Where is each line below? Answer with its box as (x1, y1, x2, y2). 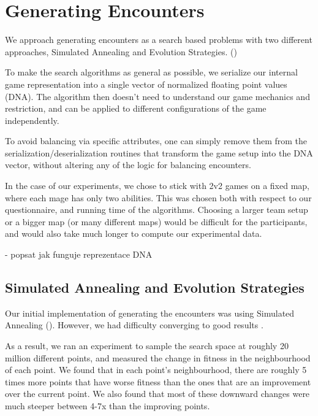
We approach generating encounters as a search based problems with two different (5, 33, 312, 46)
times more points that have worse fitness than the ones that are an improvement (5, 375, 311, 388)
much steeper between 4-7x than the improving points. (5, 399, 210, 412)
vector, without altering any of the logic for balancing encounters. (5, 158, 251, 171)
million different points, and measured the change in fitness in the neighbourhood (5, 351, 311, 364)
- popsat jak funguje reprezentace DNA (5, 248, 153, 261)
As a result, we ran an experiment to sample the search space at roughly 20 (5, 339, 289, 352)
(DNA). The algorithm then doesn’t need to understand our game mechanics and (5, 90, 310, 102)
